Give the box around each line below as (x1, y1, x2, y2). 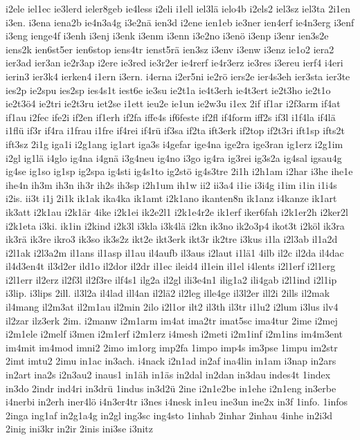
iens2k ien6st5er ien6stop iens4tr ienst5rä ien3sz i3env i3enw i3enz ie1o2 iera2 (6, 42, 334, 56)
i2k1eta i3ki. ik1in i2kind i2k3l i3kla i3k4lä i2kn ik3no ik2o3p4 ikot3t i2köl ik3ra (6, 218, 345, 232)
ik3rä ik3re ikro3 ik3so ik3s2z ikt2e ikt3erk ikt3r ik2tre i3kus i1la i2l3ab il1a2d (6, 232, 338, 246)
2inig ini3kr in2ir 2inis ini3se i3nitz (6, 421, 153, 436)
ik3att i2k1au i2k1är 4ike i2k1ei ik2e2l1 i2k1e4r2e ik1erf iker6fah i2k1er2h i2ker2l (6, 204, 348, 219)
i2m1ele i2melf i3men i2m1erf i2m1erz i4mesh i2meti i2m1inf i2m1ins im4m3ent (6, 327, 343, 341)
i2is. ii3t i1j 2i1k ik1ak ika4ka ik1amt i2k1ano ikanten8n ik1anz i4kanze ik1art (6, 191, 337, 205)
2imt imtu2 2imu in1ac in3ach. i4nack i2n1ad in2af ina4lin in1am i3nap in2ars (6, 354, 336, 368)
